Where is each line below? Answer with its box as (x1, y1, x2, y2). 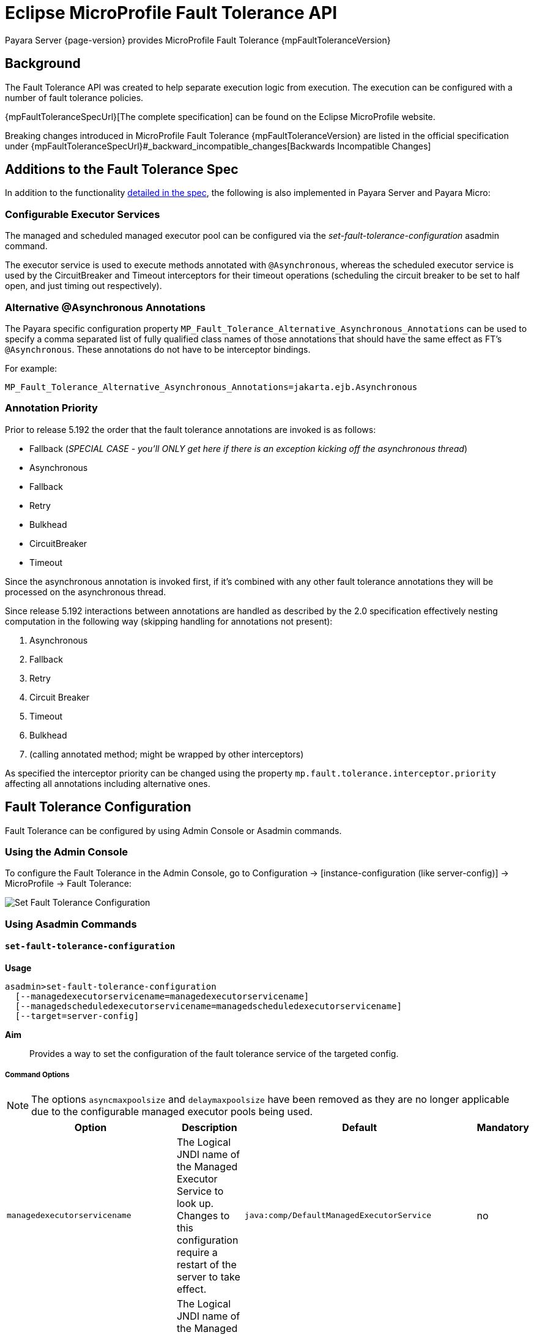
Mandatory (477, 1121, 529, 1134)
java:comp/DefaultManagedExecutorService (244, 1211, 432, 1220)
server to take (176, 1270, 240, 1283)
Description (182, 1121, 237, 1134)
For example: (5, 363, 57, 374)
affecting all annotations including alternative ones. (5, 778, 210, 789)
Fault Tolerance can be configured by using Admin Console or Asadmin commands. (5, 825, 342, 836)
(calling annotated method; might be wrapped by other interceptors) (29, 748, 304, 759)
